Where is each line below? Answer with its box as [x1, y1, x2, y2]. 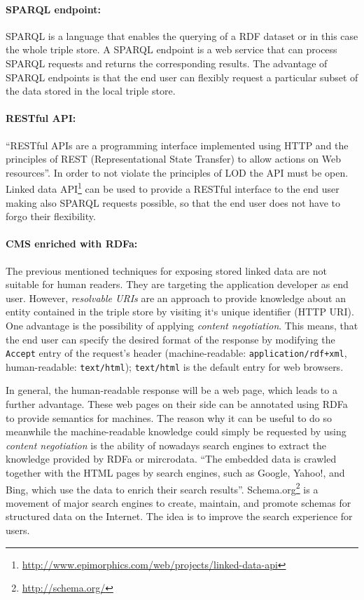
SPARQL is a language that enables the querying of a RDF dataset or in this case [6, 28, 358, 43]
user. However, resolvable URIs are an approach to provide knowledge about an [6, 290, 346, 305]
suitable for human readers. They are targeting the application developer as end [6, 277, 349, 292]
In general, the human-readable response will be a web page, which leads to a [6, 383, 337, 397]
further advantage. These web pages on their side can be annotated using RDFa [6, 397, 348, 411]
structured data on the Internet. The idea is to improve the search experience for [6, 509, 353, 524]
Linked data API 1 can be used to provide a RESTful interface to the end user [6, 179, 339, 196]
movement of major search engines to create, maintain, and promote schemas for [6, 495, 351, 510]
